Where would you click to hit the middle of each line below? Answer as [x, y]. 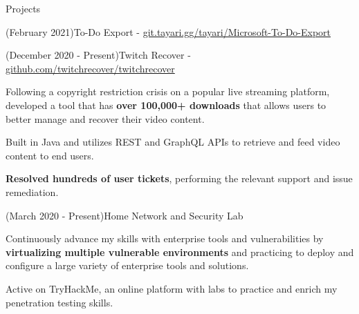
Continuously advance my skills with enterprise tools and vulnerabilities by [165, 238]
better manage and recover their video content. [105, 118]
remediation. [32, 192]
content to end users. [50, 155]
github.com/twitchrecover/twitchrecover [90, 68]
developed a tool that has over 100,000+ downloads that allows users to [166, 105]
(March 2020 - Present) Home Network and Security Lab [125, 215]
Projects [23, 8]
